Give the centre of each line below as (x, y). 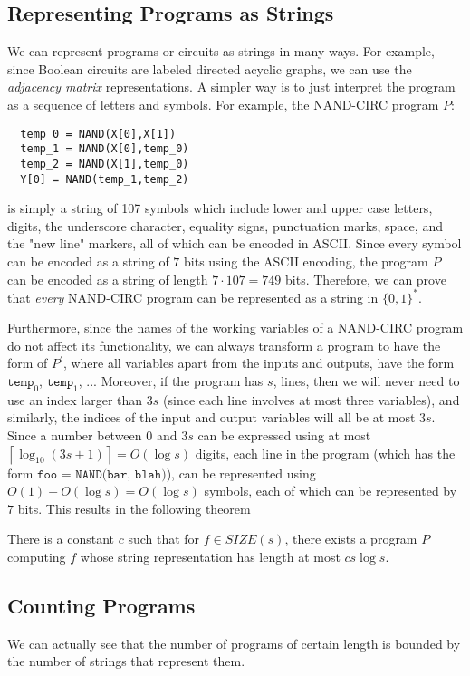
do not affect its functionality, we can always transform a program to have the (224, 345)
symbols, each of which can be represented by (331, 491)
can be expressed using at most (284, 435)
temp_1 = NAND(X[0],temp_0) (105, 149)
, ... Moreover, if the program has (171, 381)
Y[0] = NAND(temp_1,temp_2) (105, 179)
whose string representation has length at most (210, 556)
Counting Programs (101, 605)
